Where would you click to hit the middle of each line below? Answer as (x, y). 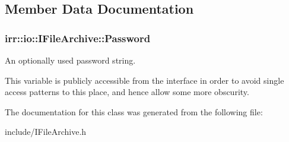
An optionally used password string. (70, 60)
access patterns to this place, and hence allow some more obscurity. (127, 92)
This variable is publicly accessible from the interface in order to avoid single (144, 80)
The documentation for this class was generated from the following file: (134, 111)
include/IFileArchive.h (46, 132)
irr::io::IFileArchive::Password (78, 38)
